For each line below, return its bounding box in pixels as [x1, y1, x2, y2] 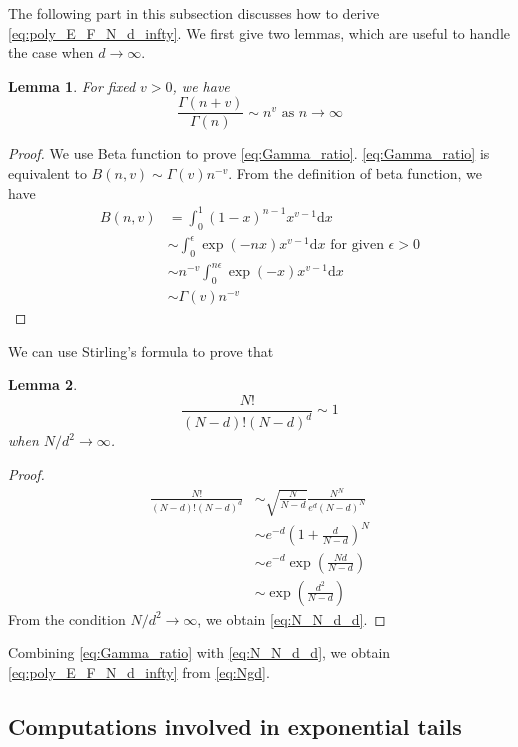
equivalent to [8, 163, 87, 184]
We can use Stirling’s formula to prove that [8, 340, 274, 361]
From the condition [8, 608, 126, 629]
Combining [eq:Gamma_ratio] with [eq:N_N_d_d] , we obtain [8, 642, 391, 663]
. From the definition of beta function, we [228, 163, 483, 184]
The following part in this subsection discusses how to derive [8, 3, 380, 23]
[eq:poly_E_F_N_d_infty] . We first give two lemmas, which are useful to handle [8, 22, 510, 43]
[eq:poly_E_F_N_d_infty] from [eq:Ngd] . [8, 661, 270, 682]
